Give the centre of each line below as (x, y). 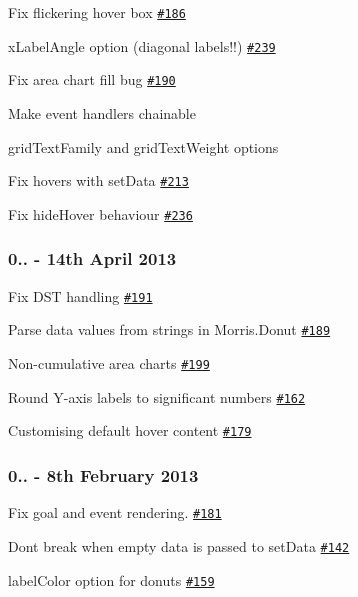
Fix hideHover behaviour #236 (100, 213)
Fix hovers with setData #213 (98, 180)
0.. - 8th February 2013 (103, 474)
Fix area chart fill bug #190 (92, 79)
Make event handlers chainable (102, 112)
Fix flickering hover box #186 (97, 12)
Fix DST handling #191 (80, 295)
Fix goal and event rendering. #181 (115, 512)
